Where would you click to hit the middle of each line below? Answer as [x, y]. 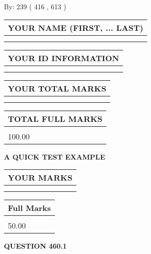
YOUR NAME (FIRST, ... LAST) [76, 27]
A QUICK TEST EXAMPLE [55, 156]
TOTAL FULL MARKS [55, 118]
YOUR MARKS [40, 178]
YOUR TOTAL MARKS [57, 88]
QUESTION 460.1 [36, 246]
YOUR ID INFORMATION [63, 58]
